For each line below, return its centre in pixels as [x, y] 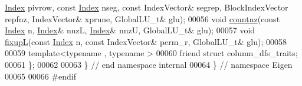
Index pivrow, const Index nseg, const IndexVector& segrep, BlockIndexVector [147, 7]
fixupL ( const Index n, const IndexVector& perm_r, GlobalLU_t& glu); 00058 [146, 41]
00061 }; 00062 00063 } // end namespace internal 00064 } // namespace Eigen [149, 64]
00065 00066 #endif [40, 76]
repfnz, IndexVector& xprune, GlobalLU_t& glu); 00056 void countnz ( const [142, 18]
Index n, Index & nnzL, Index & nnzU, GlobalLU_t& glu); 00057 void [130, 30]
